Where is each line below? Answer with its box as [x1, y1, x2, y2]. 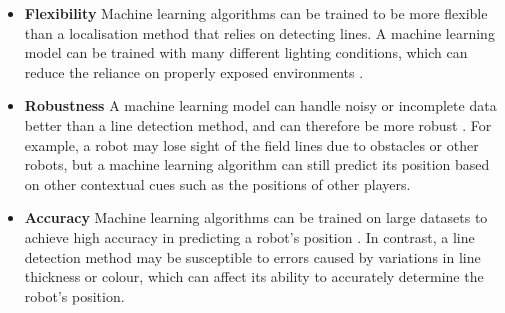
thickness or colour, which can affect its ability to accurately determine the [24, 266, 484, 287]
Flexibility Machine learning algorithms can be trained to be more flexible [24, 3, 488, 23]
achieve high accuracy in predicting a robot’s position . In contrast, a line [24, 226, 475, 247]
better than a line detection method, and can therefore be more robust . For [24, 114, 492, 135]
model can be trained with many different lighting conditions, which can [24, 42, 468, 63]
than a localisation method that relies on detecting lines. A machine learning [24, 22, 495, 43]
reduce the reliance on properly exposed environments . [24, 61, 364, 82]
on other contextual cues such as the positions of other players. [24, 173, 411, 194]
